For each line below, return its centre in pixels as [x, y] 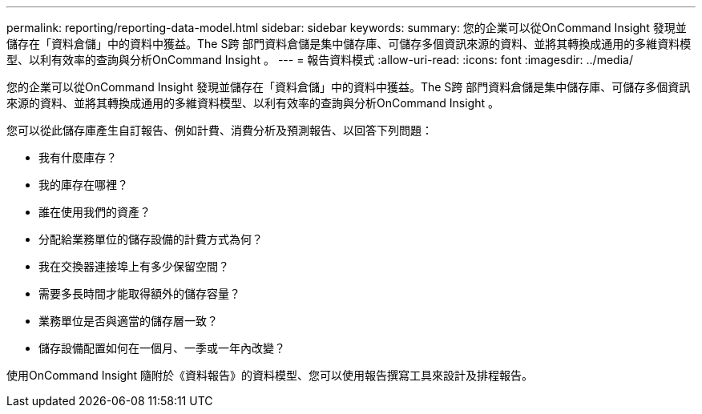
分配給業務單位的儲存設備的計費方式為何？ [151, 239]
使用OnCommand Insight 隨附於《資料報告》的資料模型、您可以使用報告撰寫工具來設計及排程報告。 [270, 375]
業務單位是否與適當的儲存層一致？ [128, 321]
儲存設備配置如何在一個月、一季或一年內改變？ [162, 348]
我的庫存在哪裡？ [83, 185]
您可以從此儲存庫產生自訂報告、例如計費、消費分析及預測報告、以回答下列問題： [220, 130]
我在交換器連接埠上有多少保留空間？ [134, 266]
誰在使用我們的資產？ [95, 212]
